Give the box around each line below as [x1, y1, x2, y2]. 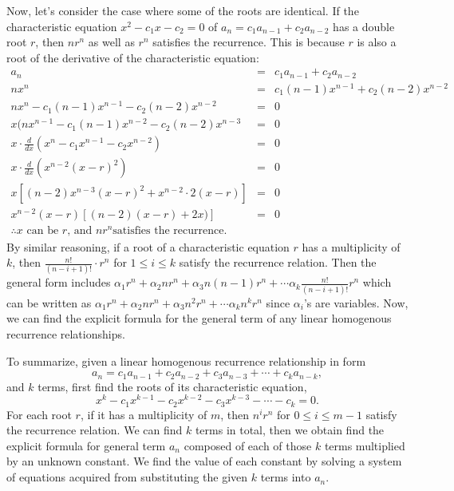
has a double [333, 18, 395, 34]
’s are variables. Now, [303, 294, 409, 311]
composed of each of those [184, 437, 312, 453]
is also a [357, 34, 397, 50]
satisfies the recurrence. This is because [152, 34, 345, 50]
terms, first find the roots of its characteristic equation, [38, 378, 307, 394]
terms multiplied [324, 437, 405, 453]
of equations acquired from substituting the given [6, 469, 248, 485]
